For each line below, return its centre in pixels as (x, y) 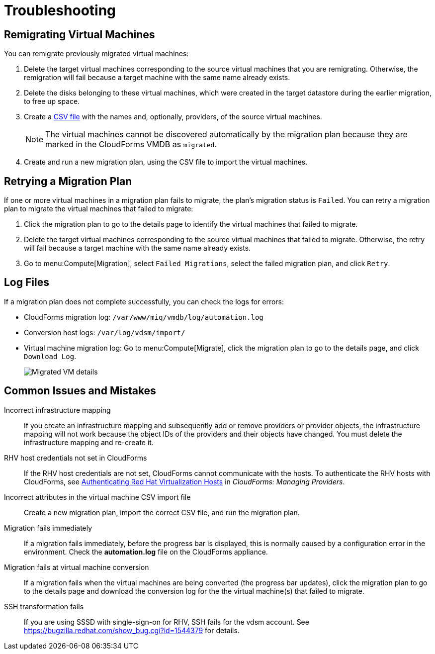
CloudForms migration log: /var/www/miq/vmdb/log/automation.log (144, 317)
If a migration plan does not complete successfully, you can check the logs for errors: (144, 301)
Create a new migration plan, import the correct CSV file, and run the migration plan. (162, 512)
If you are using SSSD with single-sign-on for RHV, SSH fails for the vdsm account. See (167, 622)
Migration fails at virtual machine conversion (77, 567)
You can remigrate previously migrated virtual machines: (96, 54)
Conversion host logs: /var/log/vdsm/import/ (105, 332)
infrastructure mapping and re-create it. (89, 442)
